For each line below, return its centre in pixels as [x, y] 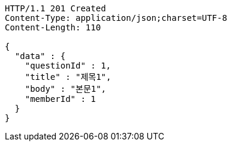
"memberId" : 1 [60, 99]
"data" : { [40, 56]
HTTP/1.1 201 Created [55, 8]
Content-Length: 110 [53, 27]
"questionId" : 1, [68, 66]
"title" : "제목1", [68, 77]
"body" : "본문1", [66, 89]
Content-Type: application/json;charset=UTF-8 [116, 18]
